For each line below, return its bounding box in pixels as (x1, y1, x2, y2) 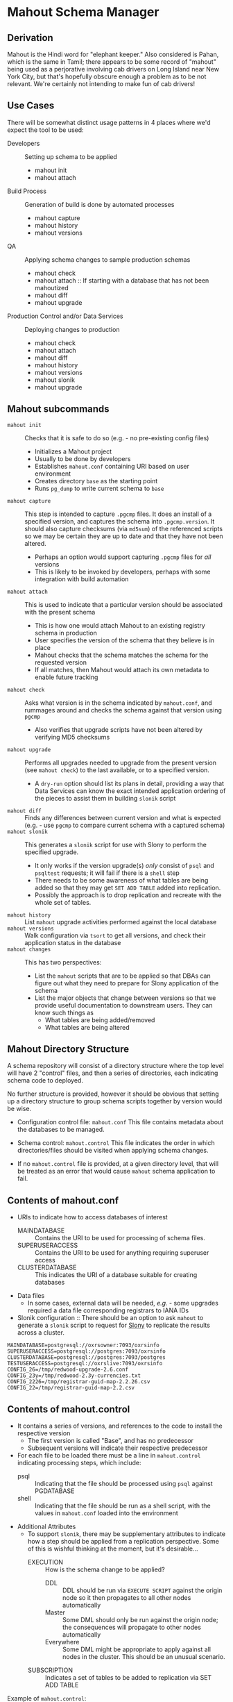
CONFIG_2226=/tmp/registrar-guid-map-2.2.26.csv (7, 1378, 150, 1385)
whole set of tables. (34, 898, 92, 906)
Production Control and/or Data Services (7, 312, 123, 320)
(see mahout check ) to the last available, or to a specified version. (24, 765, 210, 774)
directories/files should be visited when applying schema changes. (17, 1146, 209, 1155)
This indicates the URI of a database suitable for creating (34, 1271, 198, 1279)
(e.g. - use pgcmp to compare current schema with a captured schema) (24, 821, 225, 829)
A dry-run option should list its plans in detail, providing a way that (34, 779, 224, 787)
